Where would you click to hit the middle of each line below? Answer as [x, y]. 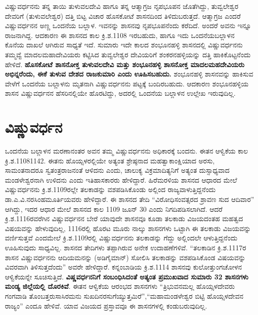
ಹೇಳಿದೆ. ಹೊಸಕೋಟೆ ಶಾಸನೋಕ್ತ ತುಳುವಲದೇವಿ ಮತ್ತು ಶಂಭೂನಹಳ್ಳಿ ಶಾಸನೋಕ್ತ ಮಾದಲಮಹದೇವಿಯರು [125, 64]
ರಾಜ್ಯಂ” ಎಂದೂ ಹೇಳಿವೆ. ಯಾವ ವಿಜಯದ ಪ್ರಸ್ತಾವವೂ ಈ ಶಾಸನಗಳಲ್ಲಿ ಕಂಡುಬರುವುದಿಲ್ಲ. [106, 305]
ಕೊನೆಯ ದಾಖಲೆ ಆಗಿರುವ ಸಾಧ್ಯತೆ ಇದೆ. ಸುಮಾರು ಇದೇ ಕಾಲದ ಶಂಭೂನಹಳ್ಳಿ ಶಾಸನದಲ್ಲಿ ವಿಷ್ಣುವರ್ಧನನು [124, 45]
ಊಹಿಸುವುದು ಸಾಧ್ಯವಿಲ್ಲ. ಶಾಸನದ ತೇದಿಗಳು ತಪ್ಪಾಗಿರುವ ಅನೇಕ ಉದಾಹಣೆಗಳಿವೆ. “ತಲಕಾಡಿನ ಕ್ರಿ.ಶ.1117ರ [126, 247]
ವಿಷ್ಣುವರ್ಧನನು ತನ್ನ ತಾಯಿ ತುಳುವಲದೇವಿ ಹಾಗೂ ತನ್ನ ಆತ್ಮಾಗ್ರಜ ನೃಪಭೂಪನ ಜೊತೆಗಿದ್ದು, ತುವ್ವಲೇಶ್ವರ [122, 6]
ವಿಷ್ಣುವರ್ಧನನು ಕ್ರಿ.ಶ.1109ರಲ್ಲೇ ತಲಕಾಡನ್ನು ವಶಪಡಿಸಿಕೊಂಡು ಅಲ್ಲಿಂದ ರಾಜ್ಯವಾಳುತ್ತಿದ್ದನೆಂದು [110, 189]
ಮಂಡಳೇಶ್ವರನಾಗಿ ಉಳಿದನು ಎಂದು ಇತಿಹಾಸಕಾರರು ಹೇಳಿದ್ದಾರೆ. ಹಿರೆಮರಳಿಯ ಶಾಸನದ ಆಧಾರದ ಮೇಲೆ [121, 179]
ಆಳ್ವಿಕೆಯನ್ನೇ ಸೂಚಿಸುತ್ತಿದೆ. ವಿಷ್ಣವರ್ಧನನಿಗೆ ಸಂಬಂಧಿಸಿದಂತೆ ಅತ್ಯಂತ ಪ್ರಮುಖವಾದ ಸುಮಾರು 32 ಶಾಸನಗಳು [127, 276]
